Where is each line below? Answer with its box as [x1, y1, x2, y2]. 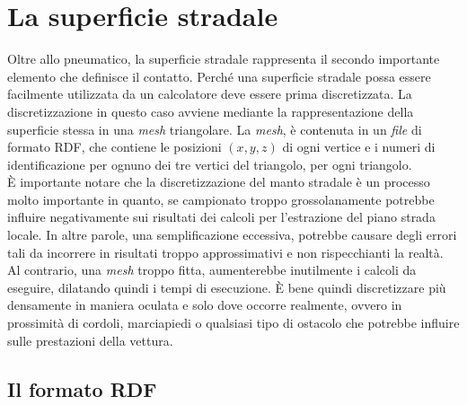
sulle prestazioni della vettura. [7, 330, 173, 349]
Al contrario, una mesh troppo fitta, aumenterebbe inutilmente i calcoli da [7, 260, 417, 279]
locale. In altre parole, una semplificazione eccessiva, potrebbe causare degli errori [7, 225, 457, 244]
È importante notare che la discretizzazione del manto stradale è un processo [7, 172, 430, 191]
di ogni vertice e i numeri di [282, 137, 436, 156]
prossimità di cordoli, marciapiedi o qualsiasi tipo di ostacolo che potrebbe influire [7, 313, 460, 332]
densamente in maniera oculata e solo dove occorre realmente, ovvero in [7, 295, 402, 314]
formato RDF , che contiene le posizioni [7, 137, 222, 156]
